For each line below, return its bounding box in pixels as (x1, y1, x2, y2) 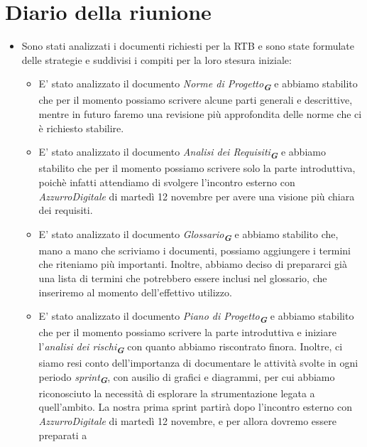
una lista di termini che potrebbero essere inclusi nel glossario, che (38, 271, 327, 286)
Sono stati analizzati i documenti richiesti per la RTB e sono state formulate (21, 38, 355, 53)
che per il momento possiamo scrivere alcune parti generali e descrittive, (38, 92, 353, 107)
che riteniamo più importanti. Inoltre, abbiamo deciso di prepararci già (38, 257, 347, 271)
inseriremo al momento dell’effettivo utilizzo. (38, 284, 232, 299)
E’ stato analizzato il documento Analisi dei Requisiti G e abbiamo (38, 144, 326, 162)
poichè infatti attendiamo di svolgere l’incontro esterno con (38, 174, 295, 189)
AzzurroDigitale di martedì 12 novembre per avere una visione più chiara (38, 188, 355, 203)
